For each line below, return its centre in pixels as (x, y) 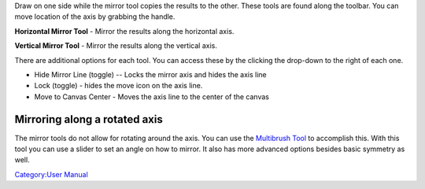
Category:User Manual (51, 174)
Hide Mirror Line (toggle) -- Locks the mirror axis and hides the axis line (150, 74)
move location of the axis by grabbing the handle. (95, 17)
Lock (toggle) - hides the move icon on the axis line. (118, 86)
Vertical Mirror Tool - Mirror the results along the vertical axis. (116, 46)
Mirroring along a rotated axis (89, 119)
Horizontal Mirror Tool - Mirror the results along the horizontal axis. (124, 31)
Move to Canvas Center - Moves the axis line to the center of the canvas (152, 96)
